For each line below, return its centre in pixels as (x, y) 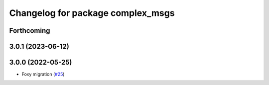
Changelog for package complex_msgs (92, 13)
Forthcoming (30, 31)
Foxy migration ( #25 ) (43, 74)
